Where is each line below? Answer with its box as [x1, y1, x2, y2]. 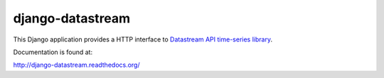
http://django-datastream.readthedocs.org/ [13, 60, 140, 70]
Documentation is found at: [13, 48, 92, 56]
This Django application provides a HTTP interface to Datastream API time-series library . [13, 35, 273, 44]
